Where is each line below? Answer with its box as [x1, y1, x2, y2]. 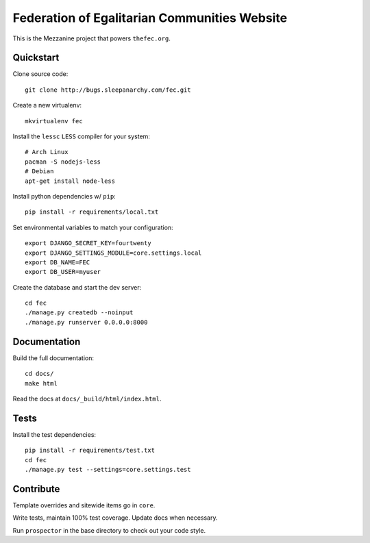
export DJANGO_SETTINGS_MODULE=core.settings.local [25, 249, 202, 257]
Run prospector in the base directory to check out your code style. [12, 526, 206, 534]
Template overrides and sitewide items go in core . [12, 501, 156, 509]
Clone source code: [12, 70, 69, 78]
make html [25, 379, 58, 387]
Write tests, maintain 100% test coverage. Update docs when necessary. [12, 514, 219, 522]
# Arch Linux [25, 148, 69, 156]
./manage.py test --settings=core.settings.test [25, 466, 191, 474]
